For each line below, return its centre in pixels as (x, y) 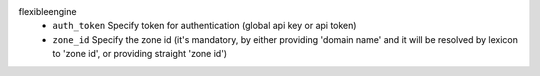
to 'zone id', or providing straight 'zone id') (140, 54)
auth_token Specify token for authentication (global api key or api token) (204, 26)
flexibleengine (47, 11)
